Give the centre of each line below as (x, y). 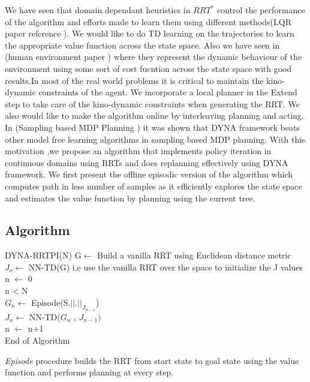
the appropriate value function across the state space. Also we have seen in (142, 45)
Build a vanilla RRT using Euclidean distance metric (194, 255)
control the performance (261, 10)
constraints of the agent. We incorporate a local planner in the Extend (168, 92)
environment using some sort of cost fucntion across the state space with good (148, 68)
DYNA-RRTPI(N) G (43, 255)
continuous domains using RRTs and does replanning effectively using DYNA (147, 162)
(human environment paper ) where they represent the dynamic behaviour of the (153, 57)
